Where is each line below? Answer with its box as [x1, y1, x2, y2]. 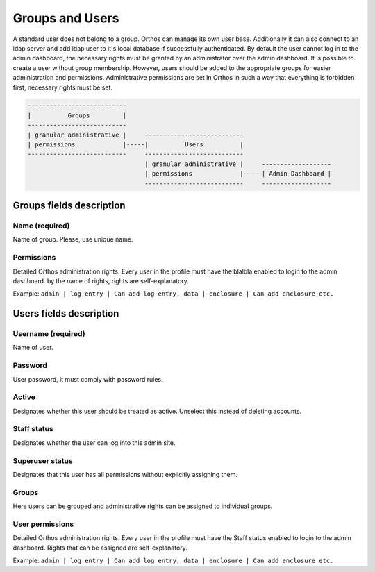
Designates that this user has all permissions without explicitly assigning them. [12, 471, 238, 478]
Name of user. [12, 344, 53, 352]
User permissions [12, 519, 74, 529]
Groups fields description [12, 200, 126, 212]
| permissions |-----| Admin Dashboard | [144, 170, 332, 178]
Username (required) [12, 329, 86, 339]
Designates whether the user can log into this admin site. [12, 438, 176, 447]
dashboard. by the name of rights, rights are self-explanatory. [12, 276, 189, 285]
